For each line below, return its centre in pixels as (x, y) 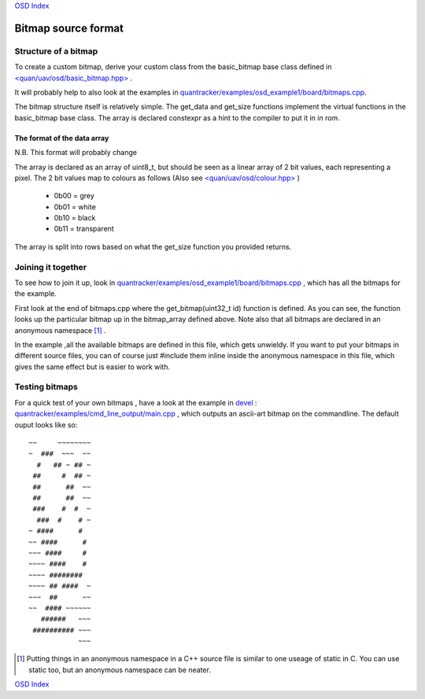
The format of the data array (62, 138)
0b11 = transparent (84, 229)
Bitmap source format (69, 28)
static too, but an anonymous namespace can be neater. (120, 670)
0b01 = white (75, 207)
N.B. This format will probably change (76, 153)
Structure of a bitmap (56, 51)
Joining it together (50, 267)
